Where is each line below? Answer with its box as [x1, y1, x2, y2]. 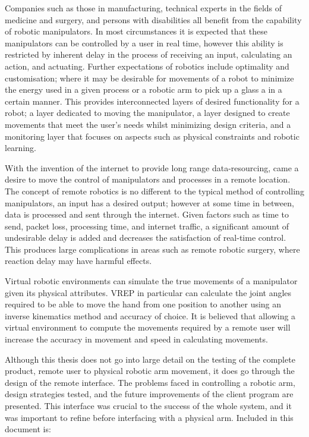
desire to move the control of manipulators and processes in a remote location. [5, 173, 291, 186]
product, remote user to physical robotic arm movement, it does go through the [5, 364, 295, 377]
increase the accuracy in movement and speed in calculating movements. [5, 333, 268, 345]
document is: [5, 423, 51, 435]
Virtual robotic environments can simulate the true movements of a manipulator [5, 275, 298, 287]
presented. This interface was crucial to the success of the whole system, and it [5, 400, 292, 411]
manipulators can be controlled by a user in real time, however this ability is [5, 36, 283, 49]
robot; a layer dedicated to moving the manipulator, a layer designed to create [5, 106, 290, 119]
